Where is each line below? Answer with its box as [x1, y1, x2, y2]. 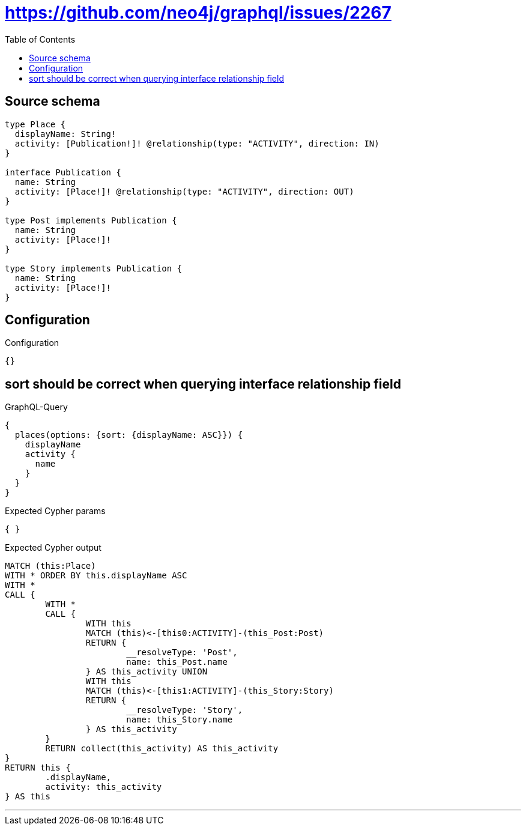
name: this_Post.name [126, 657, 228, 667]
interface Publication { [5, 167, 121, 177]
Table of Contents [5, 34, 76, 44]
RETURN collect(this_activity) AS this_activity [45, 744, 279, 754]
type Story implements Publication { [5, 263, 183, 273]
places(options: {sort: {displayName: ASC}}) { [14, 430, 243, 440]
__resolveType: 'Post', [126, 647, 238, 658]
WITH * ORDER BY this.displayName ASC [5, 571, 187, 581]
